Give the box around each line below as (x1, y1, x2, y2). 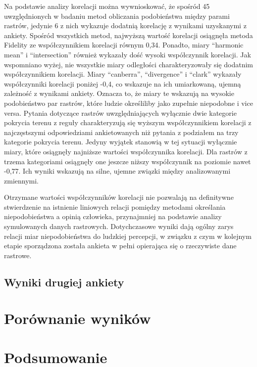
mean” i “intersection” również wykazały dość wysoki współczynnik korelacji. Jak (4, 49, 251, 59)
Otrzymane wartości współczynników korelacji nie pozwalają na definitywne (4, 192, 234, 202)
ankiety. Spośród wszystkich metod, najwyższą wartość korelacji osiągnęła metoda (4, 30, 253, 40)
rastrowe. (4, 250, 32, 260)
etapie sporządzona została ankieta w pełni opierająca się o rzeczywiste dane (4, 240, 237, 251)
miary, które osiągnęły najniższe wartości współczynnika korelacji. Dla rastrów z (4, 146, 248, 156)
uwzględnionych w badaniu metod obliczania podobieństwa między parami (4, 10, 230, 21)
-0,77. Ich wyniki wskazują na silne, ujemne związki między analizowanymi (4, 166, 231, 176)
